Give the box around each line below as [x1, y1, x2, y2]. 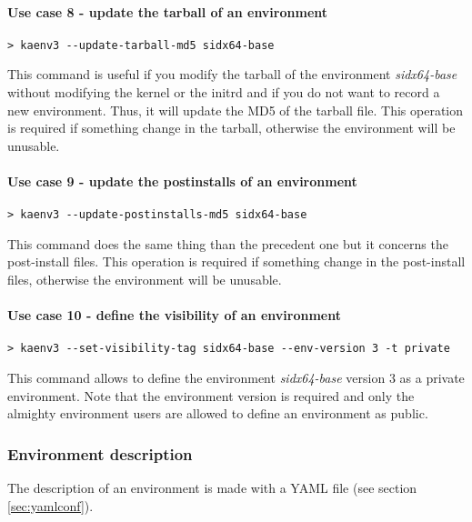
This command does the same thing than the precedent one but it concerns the [7, 234, 448, 253]
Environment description [7, 442, 193, 465]
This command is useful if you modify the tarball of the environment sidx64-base [7, 65, 457, 84]
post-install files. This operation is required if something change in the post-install [7, 252, 466, 271]
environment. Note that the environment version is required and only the [7, 386, 415, 405]
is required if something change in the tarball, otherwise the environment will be [7, 118, 456, 137]
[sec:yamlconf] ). [7, 496, 94, 515]
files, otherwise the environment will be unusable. [7, 270, 282, 289]
